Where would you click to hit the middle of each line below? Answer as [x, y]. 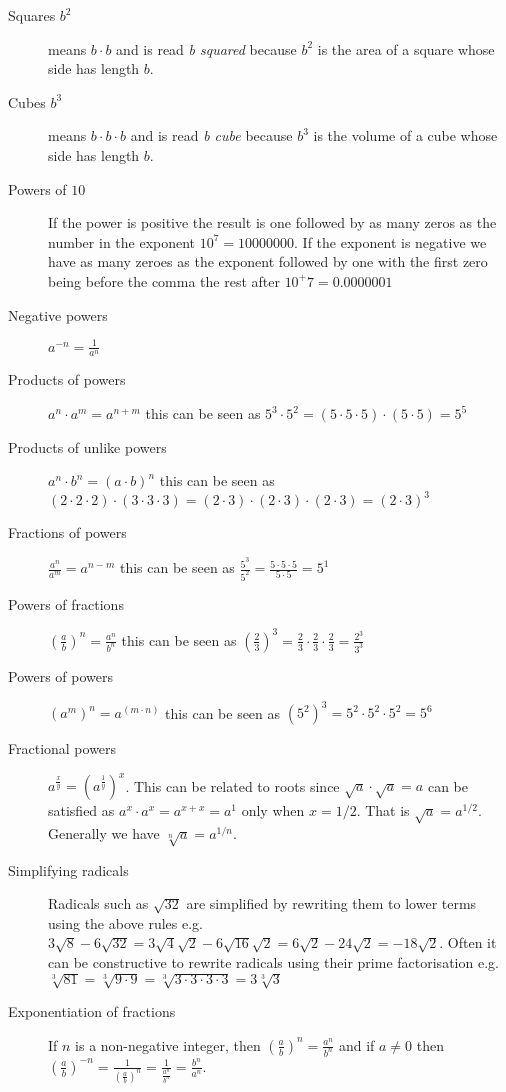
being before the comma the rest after [164, 280]
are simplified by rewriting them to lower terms [331, 903]
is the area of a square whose [406, 48]
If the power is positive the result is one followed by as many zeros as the [272, 222]
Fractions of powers [67, 532]
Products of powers [67, 379]
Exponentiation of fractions [92, 1011]
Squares [32, 15]
